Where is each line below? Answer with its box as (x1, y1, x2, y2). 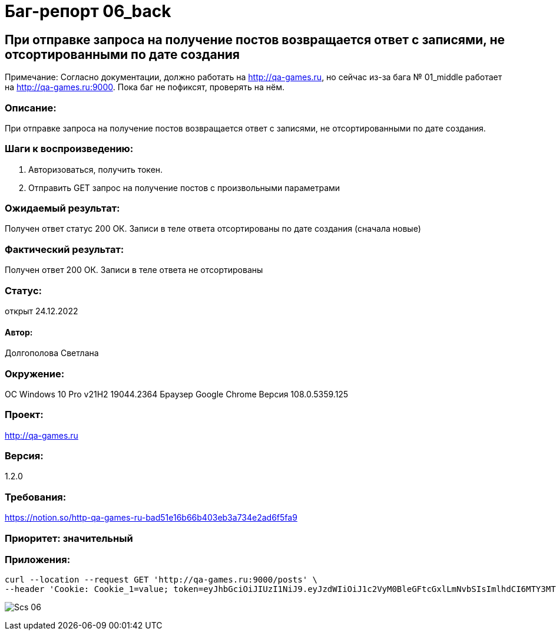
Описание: (5, 101, 57, 114)
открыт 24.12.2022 (5, 305, 78, 316)
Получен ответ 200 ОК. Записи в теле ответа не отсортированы (5, 265, 263, 275)
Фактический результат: (5, 243, 124, 255)
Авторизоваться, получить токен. (28, 164, 163, 175)
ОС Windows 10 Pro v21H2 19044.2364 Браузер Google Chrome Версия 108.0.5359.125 (5, 389, 349, 399)
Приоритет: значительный (5, 532, 133, 544)
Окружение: (5, 367, 65, 380)
